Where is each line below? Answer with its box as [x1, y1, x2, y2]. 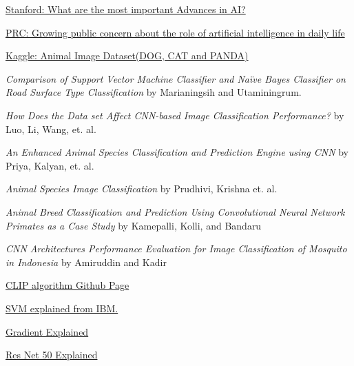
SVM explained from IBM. [6, 301, 118, 315]
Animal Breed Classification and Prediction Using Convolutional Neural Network [6, 204, 345, 218]
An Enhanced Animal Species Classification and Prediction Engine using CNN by [6, 145, 348, 159]
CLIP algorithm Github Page [6, 278, 129, 292]
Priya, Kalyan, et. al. [6, 158, 94, 172]
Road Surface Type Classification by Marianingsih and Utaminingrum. [6, 85, 302, 99]
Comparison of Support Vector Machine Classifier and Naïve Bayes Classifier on [6, 71, 346, 85]
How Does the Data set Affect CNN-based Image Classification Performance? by [6, 108, 344, 122]
